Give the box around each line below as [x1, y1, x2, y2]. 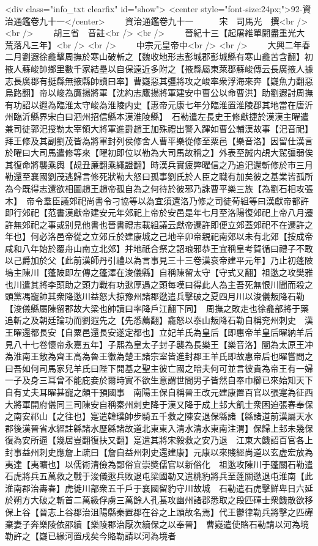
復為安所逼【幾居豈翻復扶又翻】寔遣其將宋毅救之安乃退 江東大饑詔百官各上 [5, 433, 313, 446]
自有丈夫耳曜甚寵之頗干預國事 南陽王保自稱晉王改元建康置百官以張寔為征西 [5, 386, 313, 398]
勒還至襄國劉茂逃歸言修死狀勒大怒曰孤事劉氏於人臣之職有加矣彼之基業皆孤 [5, 170, 305, 183]
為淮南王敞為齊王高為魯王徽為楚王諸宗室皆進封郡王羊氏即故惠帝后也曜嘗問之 [5, 350, 313, 363]
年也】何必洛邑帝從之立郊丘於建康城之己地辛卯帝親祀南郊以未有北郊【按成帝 [5, 230, 313, 243]
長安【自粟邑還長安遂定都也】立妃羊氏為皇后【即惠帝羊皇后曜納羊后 [39, 326, 313, 339]
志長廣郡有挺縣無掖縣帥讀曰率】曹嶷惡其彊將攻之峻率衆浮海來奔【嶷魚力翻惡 [5, 74, 313, 87]
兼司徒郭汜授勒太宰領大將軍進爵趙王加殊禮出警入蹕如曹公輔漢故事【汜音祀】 [5, 122, 313, 135]
